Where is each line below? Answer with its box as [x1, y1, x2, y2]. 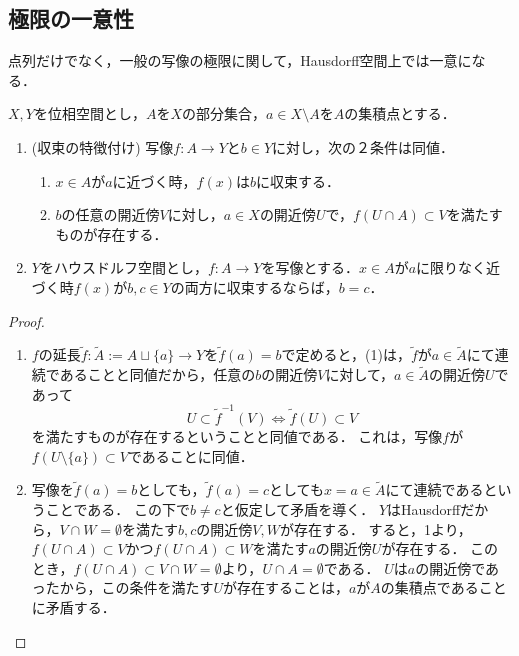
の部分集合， [182, 103, 267, 124]
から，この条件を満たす [59, 577, 214, 598]
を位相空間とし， [33, 103, 146, 124]
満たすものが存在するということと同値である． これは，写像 [45, 426, 443, 447]
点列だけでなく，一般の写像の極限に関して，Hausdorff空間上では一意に [8, 50, 472, 71]
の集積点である [380, 577, 479, 598]
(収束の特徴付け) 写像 [31, 136, 174, 157]
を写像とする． [261, 257, 360, 278]
